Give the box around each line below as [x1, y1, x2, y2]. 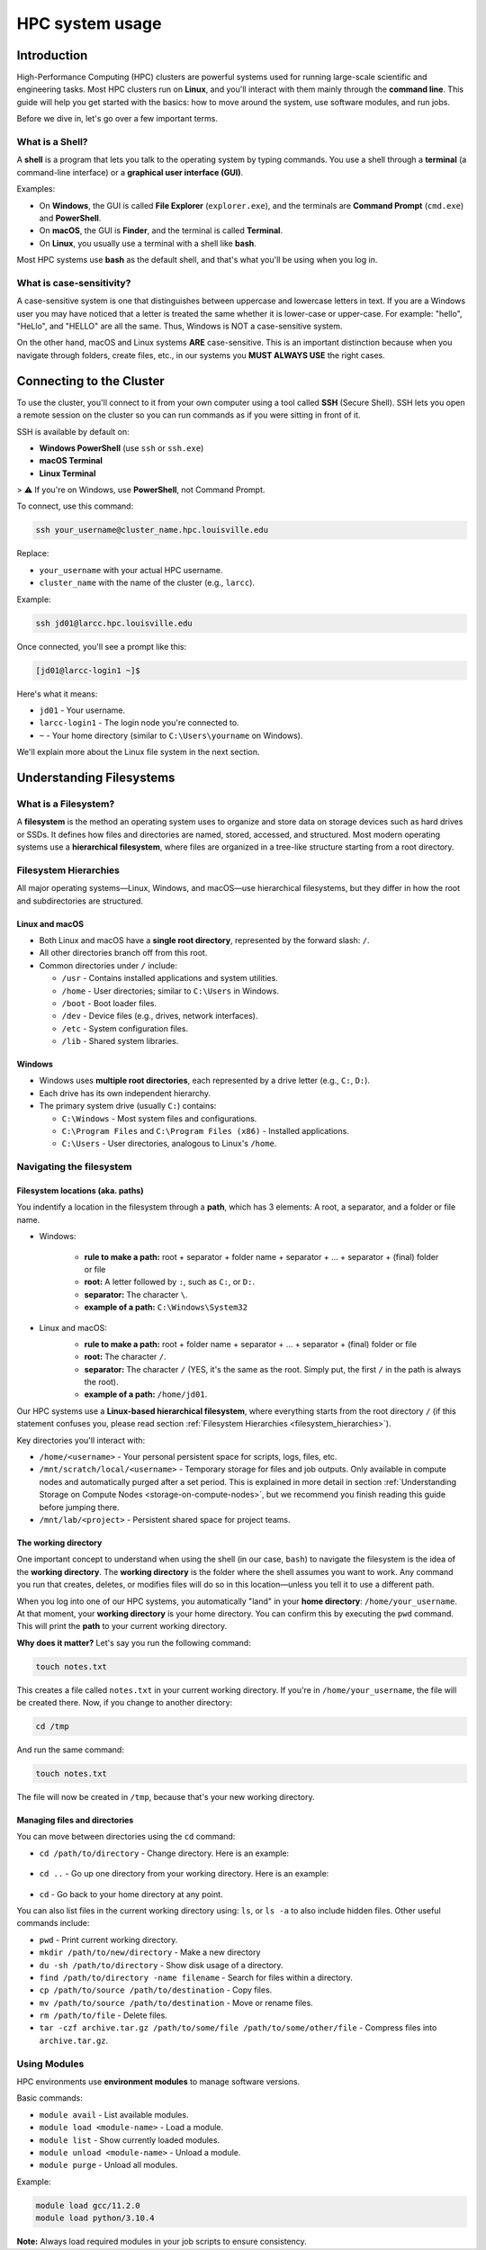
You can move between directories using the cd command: [16, 1831, 236, 1842]
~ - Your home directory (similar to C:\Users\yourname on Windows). [39, 730, 303, 741]
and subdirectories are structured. [16, 895, 144, 906]
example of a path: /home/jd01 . [84, 1389, 208, 1399]
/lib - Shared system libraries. [61, 1036, 179, 1047]
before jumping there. [39, 1501, 120, 1512]
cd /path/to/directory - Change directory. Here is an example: [39, 1848, 290, 1858]
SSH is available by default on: [16, 426, 130, 436]
